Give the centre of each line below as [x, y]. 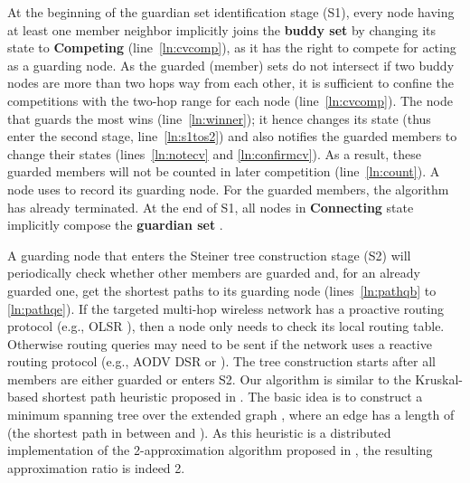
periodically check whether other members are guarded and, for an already [214, 273]
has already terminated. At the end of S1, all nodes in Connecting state [211, 207]
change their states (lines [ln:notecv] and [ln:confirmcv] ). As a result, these [214, 153]
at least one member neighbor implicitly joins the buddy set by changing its [222, 29]
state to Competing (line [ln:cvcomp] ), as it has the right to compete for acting [232, 47]
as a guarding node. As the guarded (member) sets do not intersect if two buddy [231, 65]
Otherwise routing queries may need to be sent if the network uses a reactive [220, 343]
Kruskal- [439, 379]
